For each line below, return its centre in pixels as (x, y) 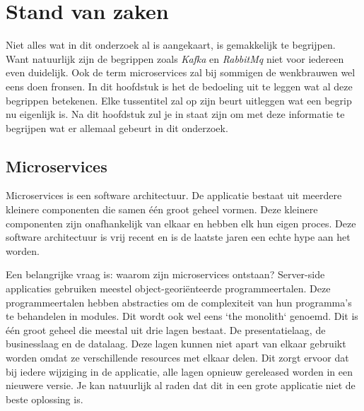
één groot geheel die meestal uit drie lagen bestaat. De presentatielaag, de (166, 329)
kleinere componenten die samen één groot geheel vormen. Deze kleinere (162, 209)
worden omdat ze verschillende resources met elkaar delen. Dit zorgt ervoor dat (177, 358)
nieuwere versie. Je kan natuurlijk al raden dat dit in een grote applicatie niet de (181, 385)
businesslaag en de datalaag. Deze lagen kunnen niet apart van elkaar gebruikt (176, 344)
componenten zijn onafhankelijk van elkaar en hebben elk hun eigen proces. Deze (181, 223)
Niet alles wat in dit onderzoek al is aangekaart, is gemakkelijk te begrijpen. (171, 45)
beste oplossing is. (45, 399)
